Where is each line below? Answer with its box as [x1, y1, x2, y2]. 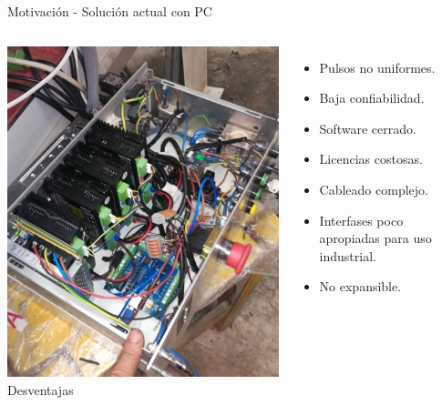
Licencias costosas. [319, 149, 423, 168]
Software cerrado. [319, 118, 416, 137]
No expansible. [319, 277, 402, 296]
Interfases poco [319, 210, 404, 229]
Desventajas [7, 380, 74, 399]
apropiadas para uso [319, 228, 432, 248]
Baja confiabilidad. [319, 88, 425, 107]
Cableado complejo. [319, 179, 428, 198]
